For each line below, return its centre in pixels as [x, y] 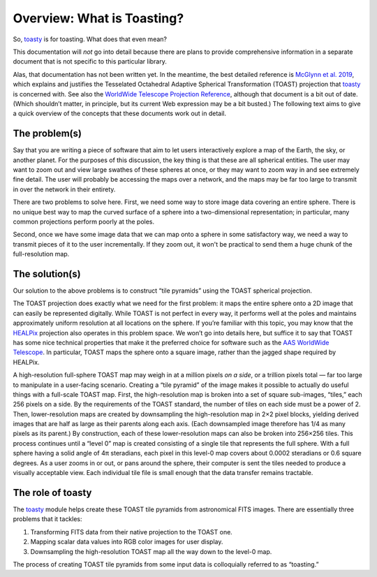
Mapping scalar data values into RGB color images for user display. [127, 542]
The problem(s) [47, 134]
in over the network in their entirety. [64, 189]
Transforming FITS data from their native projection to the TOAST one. [132, 532]
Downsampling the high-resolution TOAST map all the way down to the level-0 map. [151, 551]
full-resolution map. [41, 254]
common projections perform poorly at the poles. [84, 221]
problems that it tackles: [48, 519]
